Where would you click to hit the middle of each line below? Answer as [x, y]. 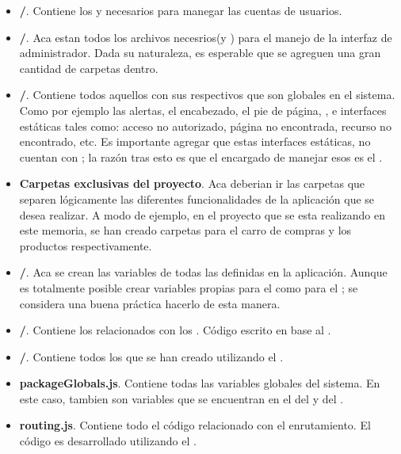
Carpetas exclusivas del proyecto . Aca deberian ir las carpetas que [192, 183]
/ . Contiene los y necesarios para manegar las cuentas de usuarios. [181, 10]
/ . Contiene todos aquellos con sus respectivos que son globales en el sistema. [207, 95]
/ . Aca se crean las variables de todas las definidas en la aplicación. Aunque [203, 272]
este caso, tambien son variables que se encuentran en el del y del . [181, 398]
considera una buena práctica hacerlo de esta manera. [150, 303]
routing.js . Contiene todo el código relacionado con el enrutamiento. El [195, 425]
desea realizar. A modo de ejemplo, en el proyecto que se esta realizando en [202, 214]
